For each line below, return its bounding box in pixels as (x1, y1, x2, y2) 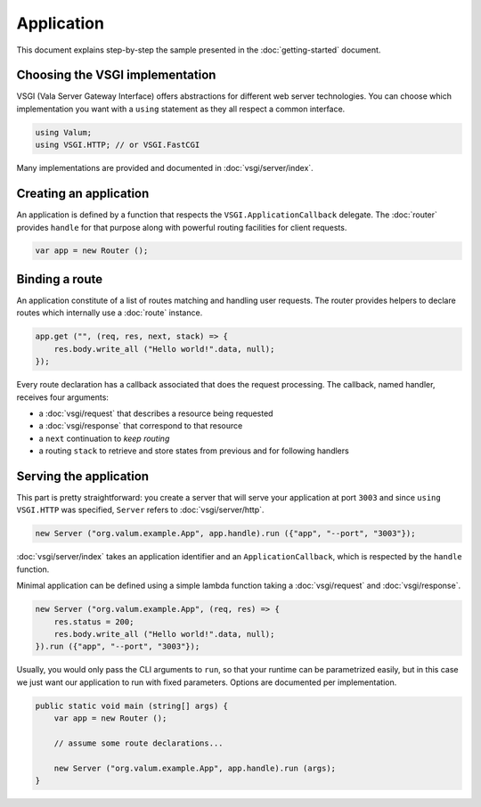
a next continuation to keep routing (38, 433, 170, 444)
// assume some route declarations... (53, 738, 224, 748)
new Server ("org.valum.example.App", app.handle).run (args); (53, 762, 337, 773)
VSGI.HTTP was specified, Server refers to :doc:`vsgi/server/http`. (16, 504, 265, 516)
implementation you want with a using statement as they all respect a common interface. (16, 103, 346, 114)
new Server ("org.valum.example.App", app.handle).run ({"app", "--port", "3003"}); (35, 528, 416, 539)
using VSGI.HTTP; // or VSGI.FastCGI (35, 140, 200, 151)
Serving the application (16, 469, 150, 484)
